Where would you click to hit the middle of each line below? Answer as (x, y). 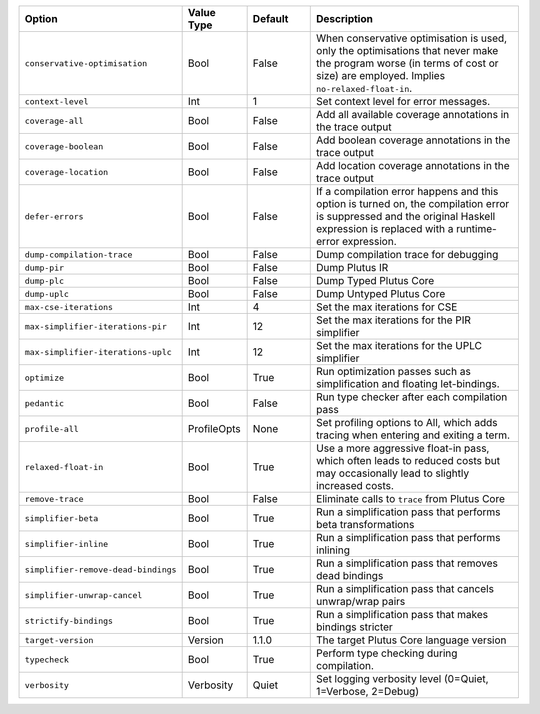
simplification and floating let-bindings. (408, 383)
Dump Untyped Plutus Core (381, 293)
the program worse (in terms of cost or (407, 63)
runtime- (476, 228)
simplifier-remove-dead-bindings (100, 569)
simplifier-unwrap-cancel (83, 595)
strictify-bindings (69, 620)
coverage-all (54, 120)
